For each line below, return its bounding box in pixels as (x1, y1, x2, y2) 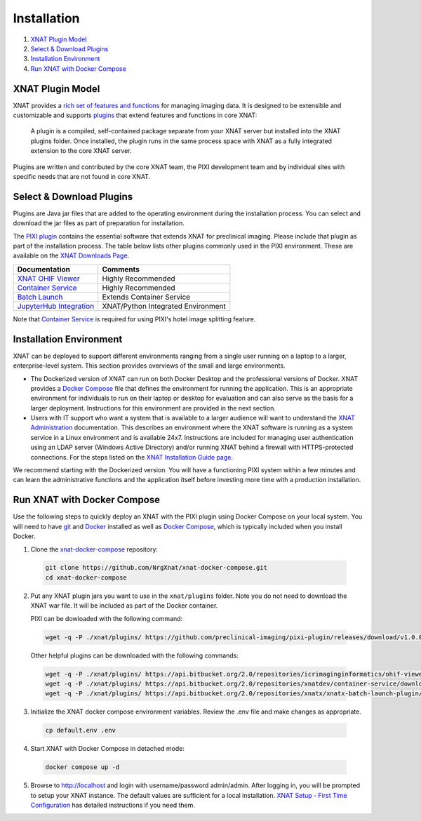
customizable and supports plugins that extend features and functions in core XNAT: (13, 111, 258, 119)
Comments (102, 264, 140, 274)
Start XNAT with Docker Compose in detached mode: (30, 745, 185, 753)
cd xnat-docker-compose (45, 573, 128, 582)
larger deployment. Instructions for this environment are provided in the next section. (30, 403, 276, 412)
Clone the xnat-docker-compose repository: (30, 545, 158, 554)
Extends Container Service (102, 292, 191, 302)
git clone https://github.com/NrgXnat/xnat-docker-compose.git (45, 563, 268, 572)
